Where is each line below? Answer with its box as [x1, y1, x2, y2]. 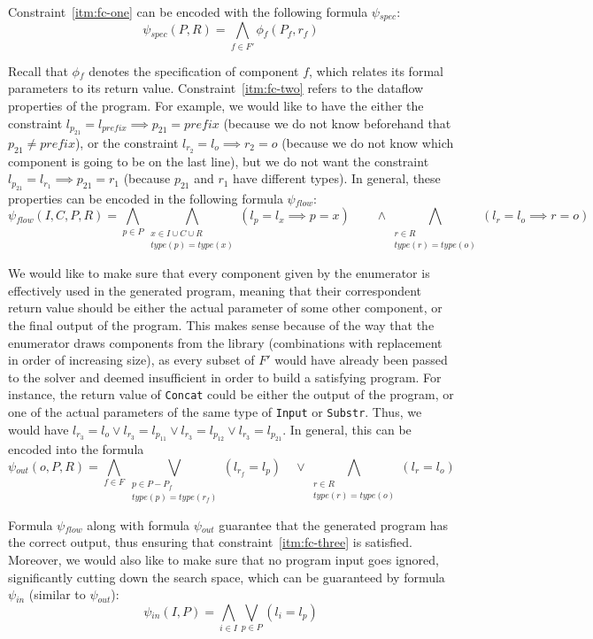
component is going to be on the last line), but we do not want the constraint [8, 151, 429, 170]
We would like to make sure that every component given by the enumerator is [8, 264, 430, 282]
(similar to [28, 585, 86, 604]
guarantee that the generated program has [219, 515, 449, 534]
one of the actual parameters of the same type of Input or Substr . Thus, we [8, 403, 422, 420]
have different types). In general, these [233, 169, 441, 188]
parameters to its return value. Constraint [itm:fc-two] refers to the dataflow [8, 79, 424, 97]
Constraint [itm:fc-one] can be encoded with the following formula [8, 3, 368, 20]
